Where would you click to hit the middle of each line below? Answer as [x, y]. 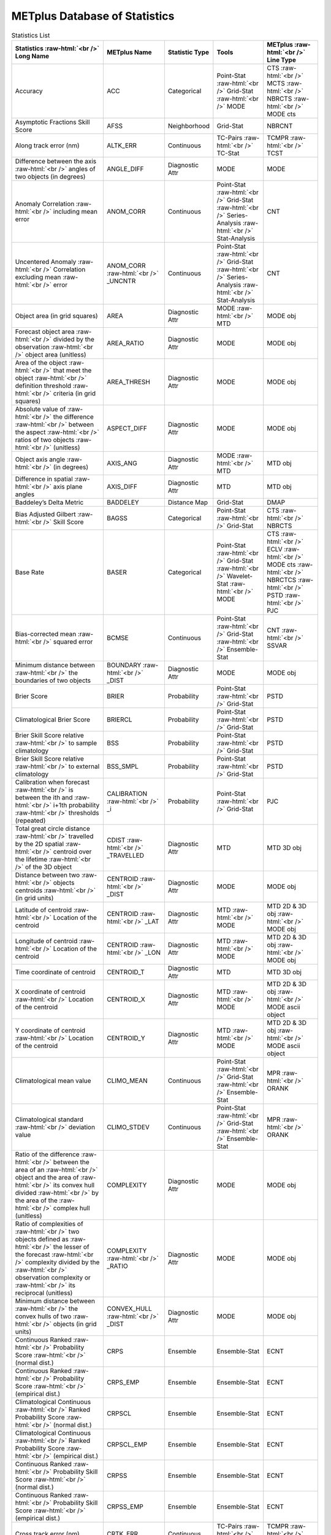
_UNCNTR [121, 281]
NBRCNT [280, 126]
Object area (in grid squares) [56, 316]
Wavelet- [240, 576]
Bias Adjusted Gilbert [45, 514]
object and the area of [47, 1177]
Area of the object [41, 362]
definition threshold [43, 386]
